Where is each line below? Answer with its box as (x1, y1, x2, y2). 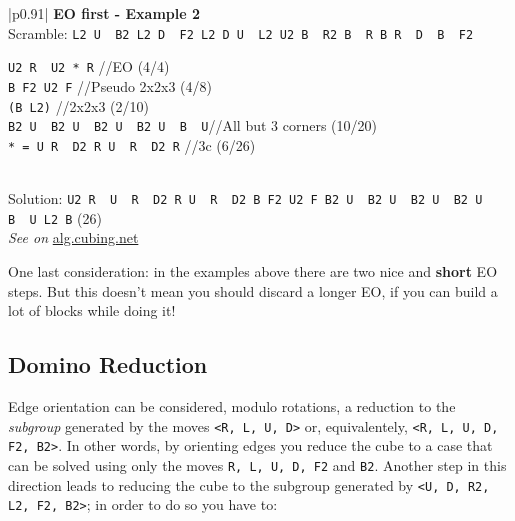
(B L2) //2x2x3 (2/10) (8, 95, 149, 116)
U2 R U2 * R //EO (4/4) (8, 56, 170, 77)
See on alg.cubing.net (8, 227, 139, 248)
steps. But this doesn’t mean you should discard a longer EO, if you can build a (8, 280, 498, 301)
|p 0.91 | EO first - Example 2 (8, 3, 201, 23)
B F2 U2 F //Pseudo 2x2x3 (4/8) (8, 75, 212, 96)
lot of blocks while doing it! (8, 300, 176, 321)
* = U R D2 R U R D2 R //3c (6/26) (8, 134, 256, 155)
